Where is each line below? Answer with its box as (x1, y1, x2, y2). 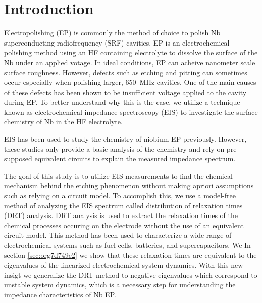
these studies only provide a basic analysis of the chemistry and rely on (4, 143, 225, 154)
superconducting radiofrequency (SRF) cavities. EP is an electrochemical (4, 37, 230, 48)
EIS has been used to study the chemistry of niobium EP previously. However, (4, 134, 247, 144)
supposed (4, 153, 32, 164)
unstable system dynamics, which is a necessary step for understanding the (4, 279, 236, 290)
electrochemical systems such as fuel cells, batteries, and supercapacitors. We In (4, 240, 251, 250)
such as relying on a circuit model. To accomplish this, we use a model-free (4, 190, 236, 201)
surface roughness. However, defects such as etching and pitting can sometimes (4, 67, 247, 77)
